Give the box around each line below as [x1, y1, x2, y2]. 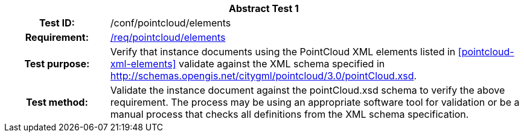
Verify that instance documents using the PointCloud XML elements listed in [110, 46, 456, 58]
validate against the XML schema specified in [178, 58, 385, 70]
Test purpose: [24, 58, 90, 70]
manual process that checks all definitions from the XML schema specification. [110, 108, 469, 120]
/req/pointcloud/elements [110, 31, 226, 43]
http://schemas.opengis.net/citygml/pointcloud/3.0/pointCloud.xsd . [110, 70, 417, 82]
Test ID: [39, 17, 75, 29]
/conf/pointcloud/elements [110, 17, 231, 29]
